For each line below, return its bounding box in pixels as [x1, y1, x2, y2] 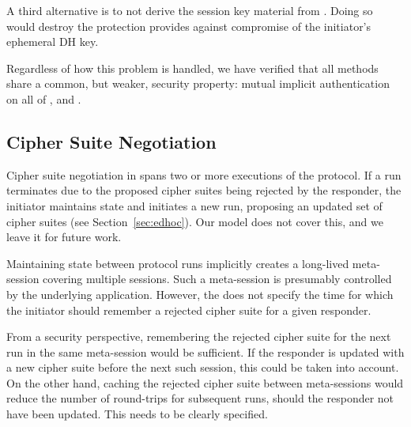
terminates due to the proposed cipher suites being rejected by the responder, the [6, 182, 402, 198]
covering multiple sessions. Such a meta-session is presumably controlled [43, 270, 392, 287]
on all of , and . [6, 90, 81, 107]
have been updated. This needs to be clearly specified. [6, 406, 268, 422]
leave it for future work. [6, 229, 122, 245]
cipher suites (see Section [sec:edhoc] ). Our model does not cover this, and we [6, 213, 383, 229]
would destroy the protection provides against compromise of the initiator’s [6, 17, 371, 34]
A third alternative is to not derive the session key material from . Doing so [6, 2, 373, 18]
